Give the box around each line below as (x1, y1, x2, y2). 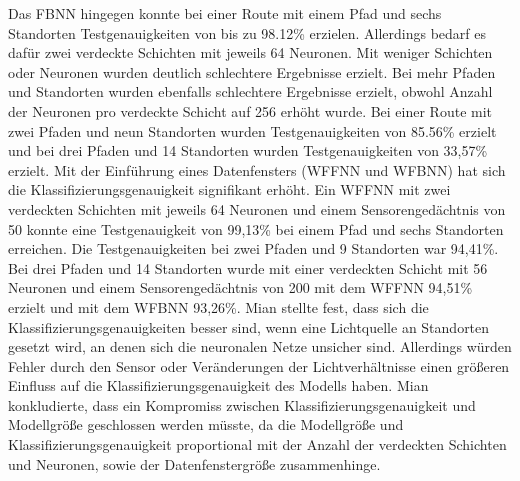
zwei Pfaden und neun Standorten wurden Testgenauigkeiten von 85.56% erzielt (8, 120, 497, 141)
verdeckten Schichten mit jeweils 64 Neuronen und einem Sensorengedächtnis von (8, 198, 506, 219)
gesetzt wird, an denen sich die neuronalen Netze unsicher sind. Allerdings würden (8, 336, 512, 357)
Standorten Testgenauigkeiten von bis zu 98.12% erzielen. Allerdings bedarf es (8, 22, 487, 43)
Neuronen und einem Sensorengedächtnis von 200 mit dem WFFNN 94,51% (8, 277, 473, 298)
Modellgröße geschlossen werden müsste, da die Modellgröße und (8, 414, 404, 435)
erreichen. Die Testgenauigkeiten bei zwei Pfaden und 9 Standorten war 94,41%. (8, 238, 499, 259)
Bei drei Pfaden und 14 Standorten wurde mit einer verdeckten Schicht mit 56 (8, 257, 488, 278)
